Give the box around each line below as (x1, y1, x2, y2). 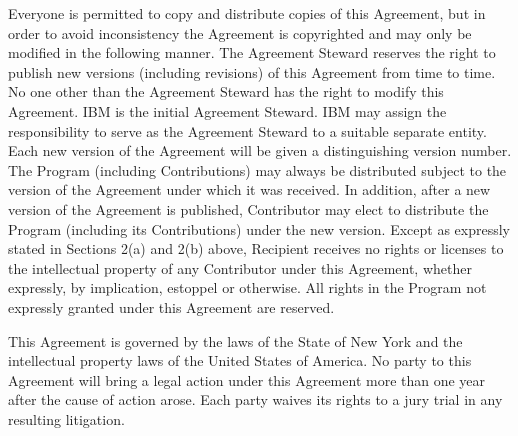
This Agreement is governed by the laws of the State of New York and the (8, 330, 463, 351)
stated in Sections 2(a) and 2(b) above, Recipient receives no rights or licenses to (8, 238, 504, 259)
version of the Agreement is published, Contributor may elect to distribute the (8, 198, 489, 219)
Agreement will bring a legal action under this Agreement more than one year (8, 369, 486, 390)
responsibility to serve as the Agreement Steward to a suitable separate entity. (8, 120, 487, 141)
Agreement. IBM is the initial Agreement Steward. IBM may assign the (8, 100, 447, 121)
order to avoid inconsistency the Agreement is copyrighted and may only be (8, 22, 472, 43)
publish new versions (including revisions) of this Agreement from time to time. (8, 61, 496, 82)
